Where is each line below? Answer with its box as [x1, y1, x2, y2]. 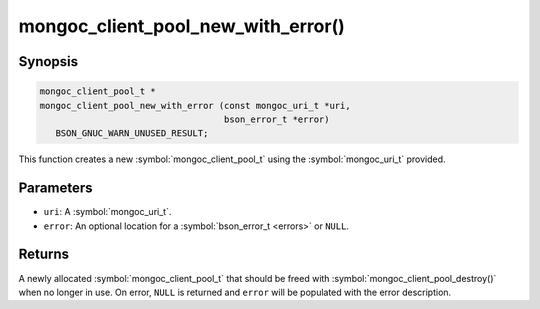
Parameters [18, 180, 93, 197]
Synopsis [18, 53, 79, 70]
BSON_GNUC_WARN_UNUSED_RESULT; [55, 128, 209, 139]
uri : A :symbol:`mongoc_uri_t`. [43, 206, 172, 218]
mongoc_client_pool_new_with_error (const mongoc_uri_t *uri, [39, 100, 351, 111]
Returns [18, 246, 70, 263]
